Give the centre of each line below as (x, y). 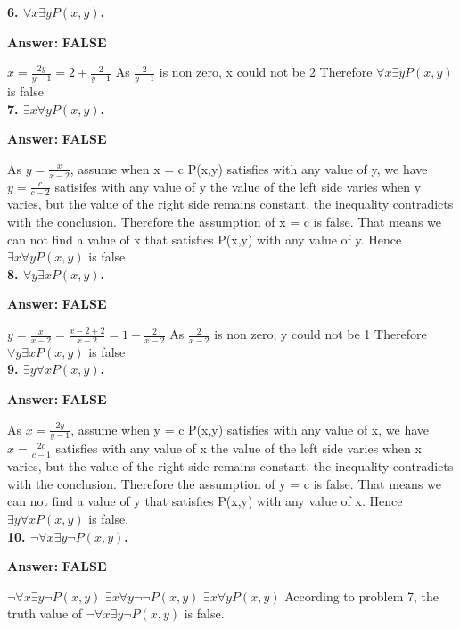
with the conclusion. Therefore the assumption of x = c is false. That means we (224, 222)
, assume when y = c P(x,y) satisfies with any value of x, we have (250, 429)
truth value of (45, 613)
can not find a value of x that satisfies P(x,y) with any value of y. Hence (205, 239)
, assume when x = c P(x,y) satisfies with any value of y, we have (249, 168)
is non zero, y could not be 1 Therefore (320, 334)
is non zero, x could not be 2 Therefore (266, 72)
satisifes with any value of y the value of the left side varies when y (238, 186)
